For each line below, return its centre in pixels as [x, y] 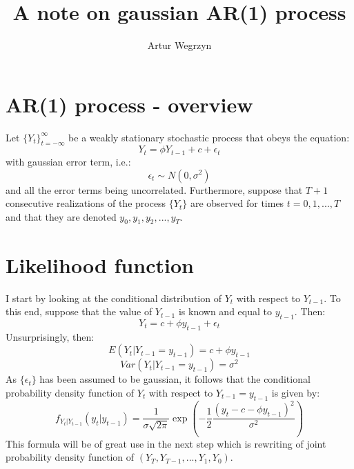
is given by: [296, 392]
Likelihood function [100, 265]
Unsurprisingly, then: [50, 336]
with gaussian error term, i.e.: [68, 161]
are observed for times [237, 203]
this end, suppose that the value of [79, 311]
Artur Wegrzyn [179, 45]
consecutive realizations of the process [86, 203]
